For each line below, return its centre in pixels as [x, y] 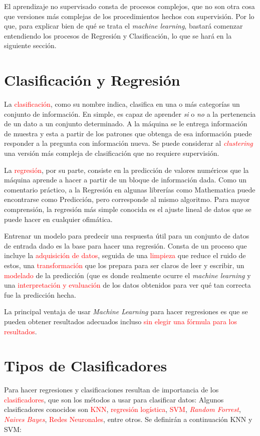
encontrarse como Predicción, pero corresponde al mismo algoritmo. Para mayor [127, 199]
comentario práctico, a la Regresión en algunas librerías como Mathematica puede [130, 189]
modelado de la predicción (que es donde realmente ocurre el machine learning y [127, 275]
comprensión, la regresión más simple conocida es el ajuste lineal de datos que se [128, 209]
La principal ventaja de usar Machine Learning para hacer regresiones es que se [126, 311]
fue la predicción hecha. [40, 294]
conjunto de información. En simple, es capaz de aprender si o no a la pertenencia [130, 114]
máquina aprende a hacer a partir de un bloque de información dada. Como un [125, 180]
